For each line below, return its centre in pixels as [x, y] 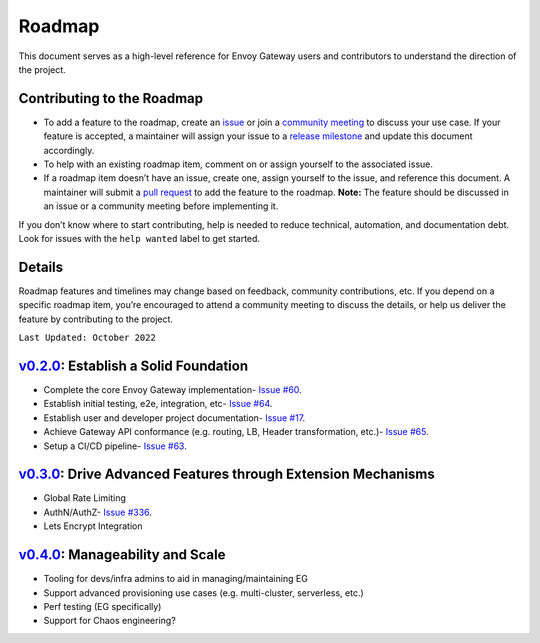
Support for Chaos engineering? [110, 621]
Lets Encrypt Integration [93, 526]
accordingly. [69, 150]
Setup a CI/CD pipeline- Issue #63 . [115, 446]
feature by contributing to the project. [96, 319]
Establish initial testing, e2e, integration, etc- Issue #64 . [158, 404]
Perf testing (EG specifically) [102, 606]
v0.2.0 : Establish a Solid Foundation [133, 365]
